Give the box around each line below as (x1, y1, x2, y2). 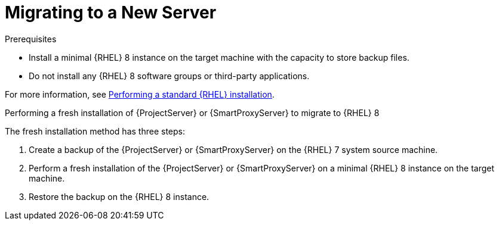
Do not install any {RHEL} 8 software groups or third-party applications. (29, 70, 310, 81)
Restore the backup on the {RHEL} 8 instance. (29, 191, 210, 202)
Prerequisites (5, 33, 57, 44)
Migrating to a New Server (5, 2, 217, 23)
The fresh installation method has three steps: (5, 126, 185, 136)
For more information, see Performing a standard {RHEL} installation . (5, 89, 275, 99)
